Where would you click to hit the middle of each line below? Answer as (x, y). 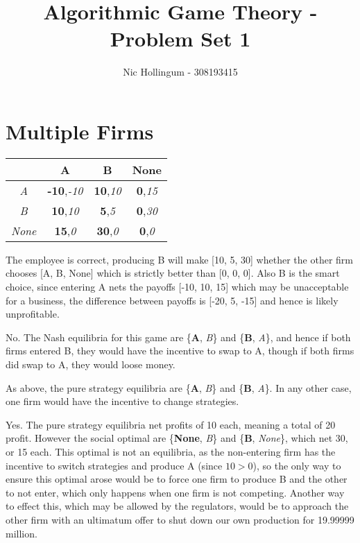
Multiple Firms (80, 131)
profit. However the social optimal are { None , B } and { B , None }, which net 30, (177, 438)
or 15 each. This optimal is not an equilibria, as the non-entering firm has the (171, 451)
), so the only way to (297, 465)
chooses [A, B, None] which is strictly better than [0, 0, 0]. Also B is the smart (173, 273)
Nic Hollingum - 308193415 (180, 72)
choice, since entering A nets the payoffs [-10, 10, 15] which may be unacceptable (177, 287)
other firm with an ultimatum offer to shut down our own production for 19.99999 (180, 519)
